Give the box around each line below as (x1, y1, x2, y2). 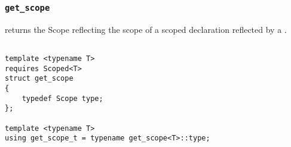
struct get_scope (5, 74, 73, 83)
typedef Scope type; (22, 94, 103, 103)
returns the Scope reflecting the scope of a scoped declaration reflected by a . (5, 23, 287, 35)
